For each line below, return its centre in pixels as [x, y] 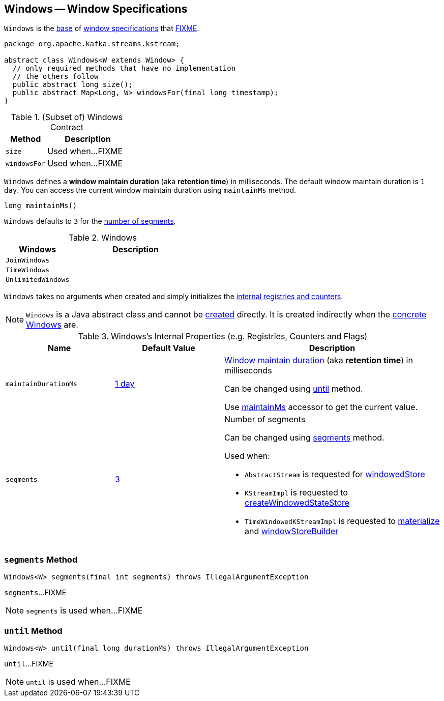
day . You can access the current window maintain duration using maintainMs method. [150, 190]
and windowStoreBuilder [292, 531]
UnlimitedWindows [38, 280]
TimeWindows [28, 270]
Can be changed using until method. [294, 389]
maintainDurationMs [41, 384]
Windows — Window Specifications [96, 9]
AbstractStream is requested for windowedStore [335, 474]
